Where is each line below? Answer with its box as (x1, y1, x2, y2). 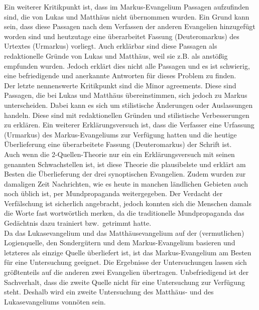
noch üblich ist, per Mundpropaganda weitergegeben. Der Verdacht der (4, 188, 223, 199)
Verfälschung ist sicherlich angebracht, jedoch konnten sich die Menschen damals (4, 198, 251, 208)
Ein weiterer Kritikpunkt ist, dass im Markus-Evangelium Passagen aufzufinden (4, 2, 249, 12)
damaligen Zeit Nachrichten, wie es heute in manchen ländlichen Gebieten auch (4, 178, 248, 189)
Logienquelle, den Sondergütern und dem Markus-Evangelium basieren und (4, 237, 235, 248)
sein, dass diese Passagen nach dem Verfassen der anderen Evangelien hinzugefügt (4, 21, 255, 32)
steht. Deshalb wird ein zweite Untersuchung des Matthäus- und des (4, 286, 214, 297)
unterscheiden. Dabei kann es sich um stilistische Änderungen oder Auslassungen (4, 99, 253, 110)
